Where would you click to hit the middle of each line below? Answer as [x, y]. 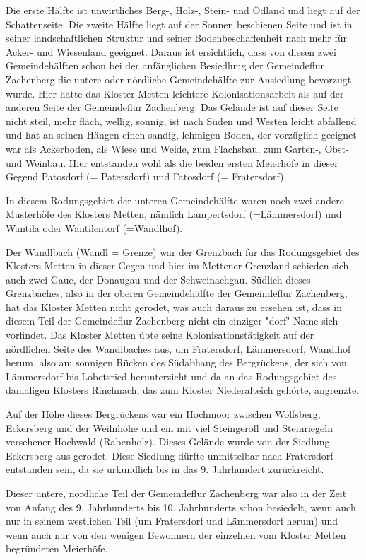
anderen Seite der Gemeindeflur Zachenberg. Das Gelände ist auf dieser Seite [172, 107]
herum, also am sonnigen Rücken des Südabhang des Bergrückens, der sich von [176, 362]
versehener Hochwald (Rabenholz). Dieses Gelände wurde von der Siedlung [168, 442]
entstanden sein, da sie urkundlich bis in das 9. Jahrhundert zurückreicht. [165, 469]
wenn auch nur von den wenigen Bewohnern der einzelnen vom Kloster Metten [176, 534]
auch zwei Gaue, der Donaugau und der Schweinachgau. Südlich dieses [158, 279]
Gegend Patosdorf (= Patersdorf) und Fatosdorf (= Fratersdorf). [146, 176]
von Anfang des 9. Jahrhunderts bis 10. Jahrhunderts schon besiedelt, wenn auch [181, 507]
